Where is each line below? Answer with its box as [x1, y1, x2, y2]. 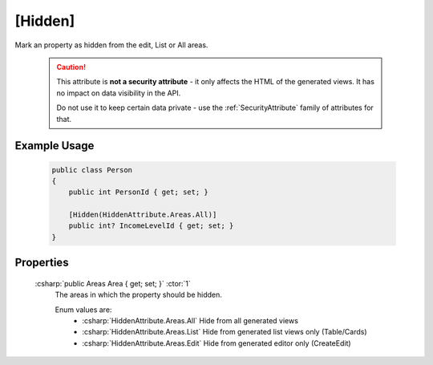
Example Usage [14, 139, 95, 152]
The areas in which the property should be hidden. [55, 290, 222, 300]
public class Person [51, 165, 132, 174]
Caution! [56, 62, 87, 71]
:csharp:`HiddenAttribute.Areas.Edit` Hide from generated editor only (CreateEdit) [82, 338, 352, 348]
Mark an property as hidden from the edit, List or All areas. [14, 40, 208, 50]
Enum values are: [55, 305, 112, 314]
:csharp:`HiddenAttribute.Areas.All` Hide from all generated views [82, 316, 298, 326]
